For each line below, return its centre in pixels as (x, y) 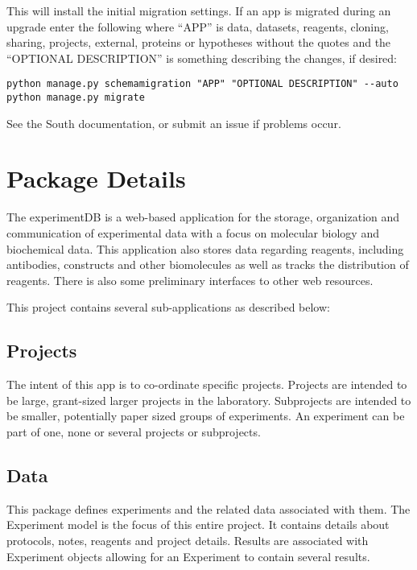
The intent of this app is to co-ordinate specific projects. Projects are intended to (207, 384)
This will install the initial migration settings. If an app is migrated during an (199, 10)
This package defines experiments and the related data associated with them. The (208, 508)
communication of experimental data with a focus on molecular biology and (193, 233)
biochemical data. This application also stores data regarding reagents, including (205, 248)
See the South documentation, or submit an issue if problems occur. (174, 123)
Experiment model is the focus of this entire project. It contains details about (198, 525)
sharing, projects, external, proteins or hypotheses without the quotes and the (199, 42)
